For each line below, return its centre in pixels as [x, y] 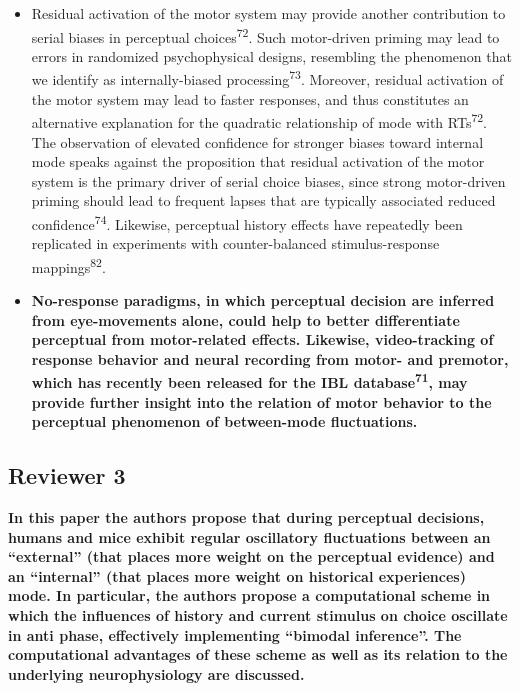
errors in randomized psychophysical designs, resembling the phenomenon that [271, 55]
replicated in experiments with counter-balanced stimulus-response [235, 243]
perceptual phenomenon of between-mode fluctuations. [224, 421]
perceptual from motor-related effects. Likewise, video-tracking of [262, 339]
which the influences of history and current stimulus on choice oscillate [258, 614]
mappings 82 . [68, 265]
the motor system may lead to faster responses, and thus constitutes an [250, 98]
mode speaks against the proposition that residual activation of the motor [258, 161]
